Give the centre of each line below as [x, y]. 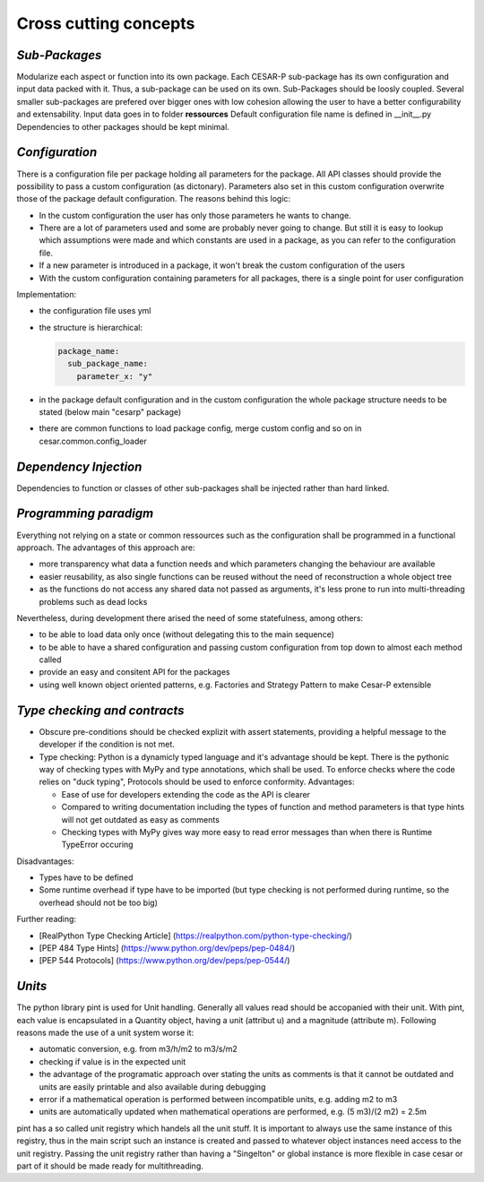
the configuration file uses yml [95, 311]
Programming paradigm [85, 514]
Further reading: [46, 919]
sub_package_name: [108, 364]
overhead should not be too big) [99, 902]
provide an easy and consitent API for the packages [134, 672]
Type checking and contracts [100, 710]
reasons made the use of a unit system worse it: [105, 1033]
